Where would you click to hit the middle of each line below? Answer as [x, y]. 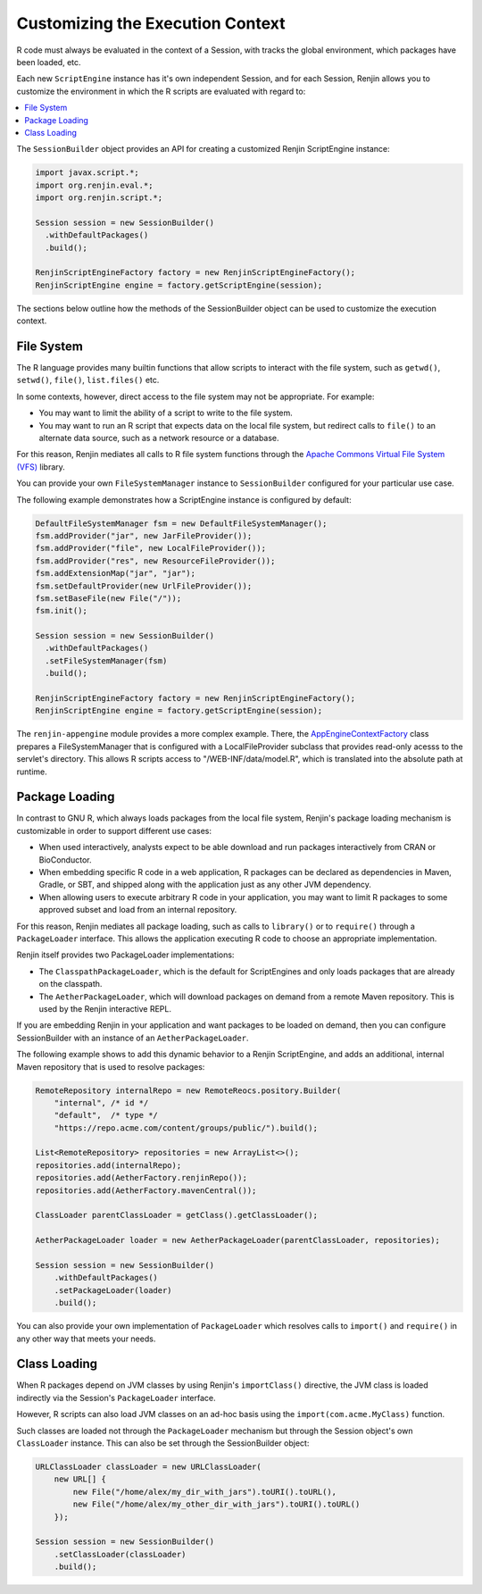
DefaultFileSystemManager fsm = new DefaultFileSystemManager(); [181, 523]
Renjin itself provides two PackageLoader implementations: [125, 955]
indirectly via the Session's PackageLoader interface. [116, 1398]
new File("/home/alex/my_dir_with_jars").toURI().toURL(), [205, 1492]
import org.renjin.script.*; [99, 198]
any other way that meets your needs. [86, 1339]
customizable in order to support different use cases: [114, 830]
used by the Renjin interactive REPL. [105, 1008]
